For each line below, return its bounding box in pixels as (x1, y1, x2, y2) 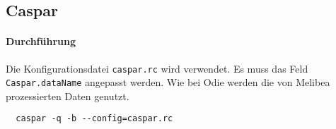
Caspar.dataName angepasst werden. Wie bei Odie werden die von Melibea (6, 75, 330, 90)
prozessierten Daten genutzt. (6, 88, 129, 103)
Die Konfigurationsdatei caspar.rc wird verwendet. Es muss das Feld (6, 61, 308, 75)
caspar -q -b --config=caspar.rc (16, 113, 173, 124)
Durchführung (6, 34, 76, 49)
